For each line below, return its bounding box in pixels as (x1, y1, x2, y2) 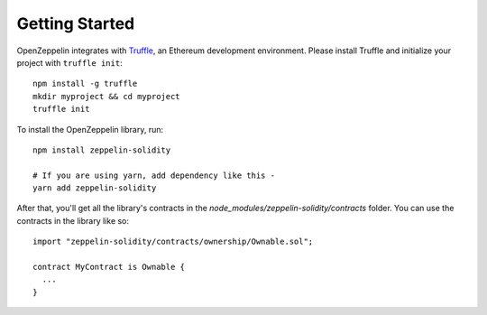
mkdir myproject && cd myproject (32, 91, 180, 101)
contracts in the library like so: (16, 215, 130, 226)
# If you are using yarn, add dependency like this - (32, 170, 275, 181)
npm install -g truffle (32, 79, 138, 89)
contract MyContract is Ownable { (32, 262, 185, 273)
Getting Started (16, 14, 135, 33)
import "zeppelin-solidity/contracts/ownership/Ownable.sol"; (32, 236, 314, 247)
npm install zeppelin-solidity (32, 144, 171, 155)
